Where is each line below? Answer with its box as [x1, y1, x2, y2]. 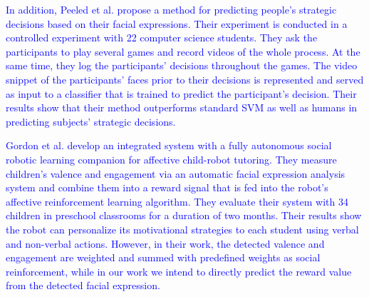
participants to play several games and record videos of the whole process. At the [6, 44, 360, 59]
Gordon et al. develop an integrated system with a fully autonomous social [6, 138, 332, 153]
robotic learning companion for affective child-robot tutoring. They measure [6, 151, 337, 166]
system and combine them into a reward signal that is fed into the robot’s [6, 180, 328, 195]
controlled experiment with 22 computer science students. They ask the [6, 30, 318, 45]
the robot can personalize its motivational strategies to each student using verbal [6, 221, 359, 236]
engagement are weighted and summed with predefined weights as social [6, 250, 321, 265]
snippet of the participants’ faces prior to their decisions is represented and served [6, 71, 364, 86]
